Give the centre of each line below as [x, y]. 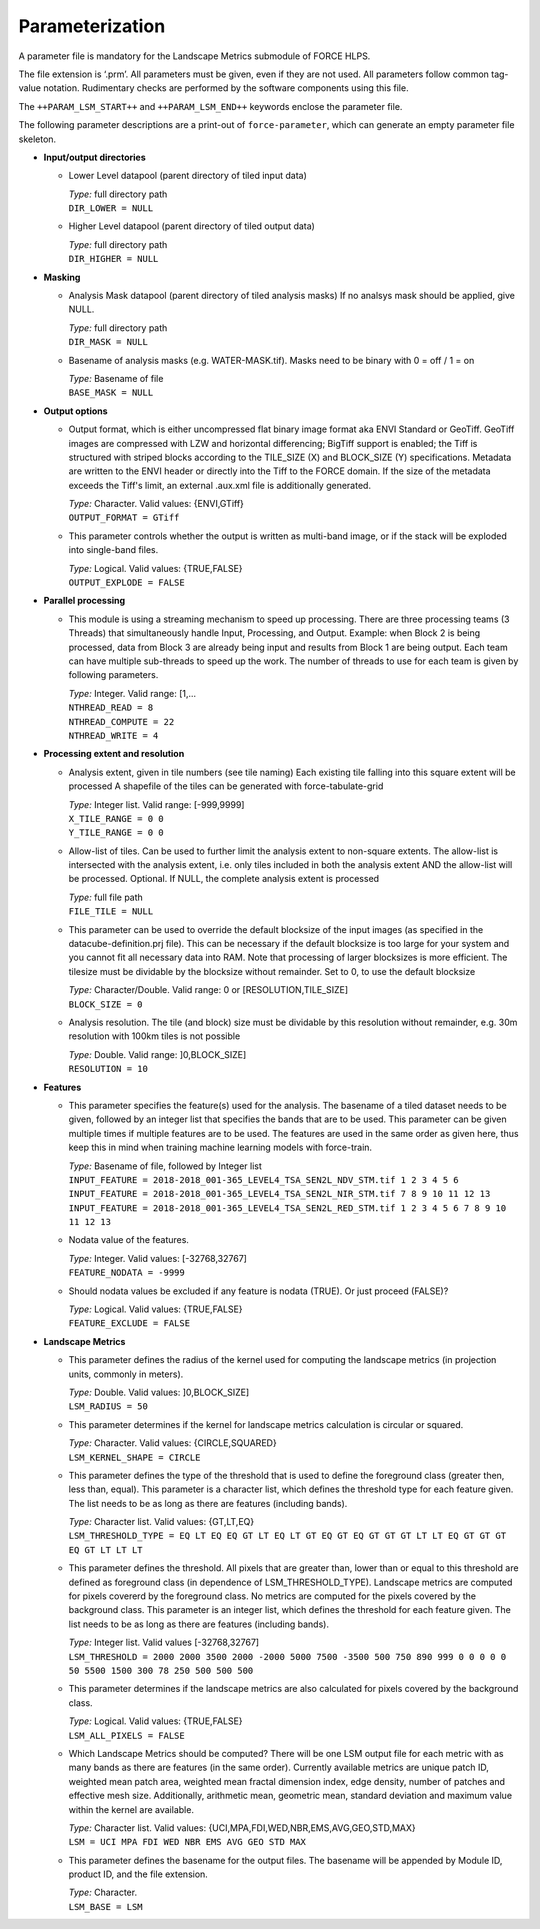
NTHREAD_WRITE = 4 [113, 735]
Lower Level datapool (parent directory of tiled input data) [187, 176]
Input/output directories [95, 157]
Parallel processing [84, 601]
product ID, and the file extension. [138, 1874]
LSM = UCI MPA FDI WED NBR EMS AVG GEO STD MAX [187, 1842]
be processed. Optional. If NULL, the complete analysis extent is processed [224, 879]
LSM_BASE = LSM [106, 1906]
